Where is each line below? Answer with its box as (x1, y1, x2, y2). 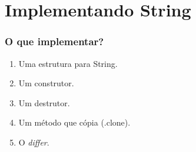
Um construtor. (18, 77, 74, 89)
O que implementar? (5, 34, 104, 49)
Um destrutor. (18, 96, 70, 109)
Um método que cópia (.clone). (18, 116, 131, 129)
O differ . (18, 136, 49, 148)
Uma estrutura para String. (18, 57, 118, 69)
